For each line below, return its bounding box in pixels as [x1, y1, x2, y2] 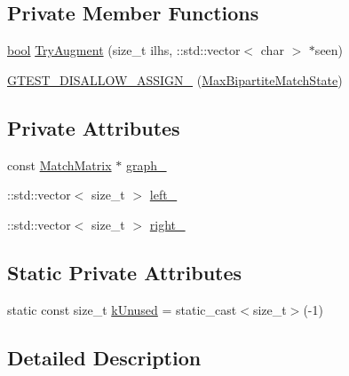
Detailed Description [7, 343, 202, 371]
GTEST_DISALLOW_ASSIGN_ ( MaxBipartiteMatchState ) [7, 70, 343, 89]
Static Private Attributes [7, 258, 242, 286]
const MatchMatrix [7, 155, 112, 174]
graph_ [125, 155, 167, 174]
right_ [149, 215, 186, 233]
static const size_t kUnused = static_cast [7, 300, 237, 318]
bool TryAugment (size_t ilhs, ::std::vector [7, 41, 241, 59]
